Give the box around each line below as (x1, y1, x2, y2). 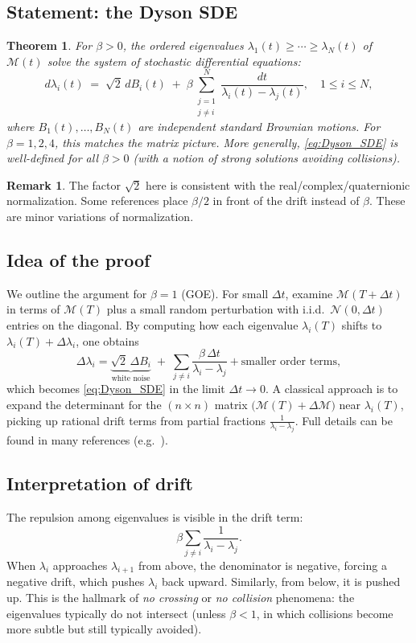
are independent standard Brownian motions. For (138, 117, 381, 134)
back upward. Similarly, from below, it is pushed (161, 573, 401, 590)
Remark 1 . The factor (6, 176, 122, 193)
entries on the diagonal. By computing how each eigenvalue (6, 316, 299, 333)
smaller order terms (241, 355, 338, 367)
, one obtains (76, 332, 139, 349)
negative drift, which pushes (6, 573, 145, 590)
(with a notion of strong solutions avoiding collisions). (133, 149, 401, 166)
